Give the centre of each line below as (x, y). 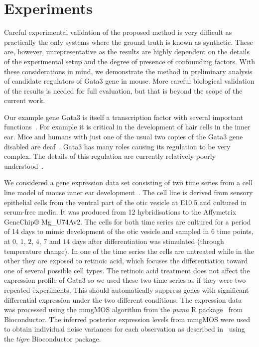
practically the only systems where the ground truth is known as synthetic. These (129, 42)
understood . (24, 166)
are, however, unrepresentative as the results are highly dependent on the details (127, 52)
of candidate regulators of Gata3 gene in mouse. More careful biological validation (129, 81)
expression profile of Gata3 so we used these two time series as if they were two (125, 280)
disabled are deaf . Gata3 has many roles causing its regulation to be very (117, 146)
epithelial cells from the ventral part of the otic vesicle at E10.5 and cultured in (126, 202)
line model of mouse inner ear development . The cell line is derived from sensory (129, 192)
